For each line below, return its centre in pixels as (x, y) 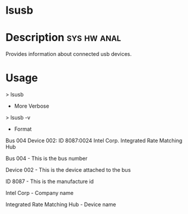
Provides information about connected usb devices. (68, 54)
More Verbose (32, 106)
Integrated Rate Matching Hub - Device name (61, 204)
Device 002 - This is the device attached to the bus (68, 170)
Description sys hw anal (63, 38)
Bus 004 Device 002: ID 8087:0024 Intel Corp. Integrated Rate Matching (94, 141)
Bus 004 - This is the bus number (47, 159)
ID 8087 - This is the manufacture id (50, 181)
